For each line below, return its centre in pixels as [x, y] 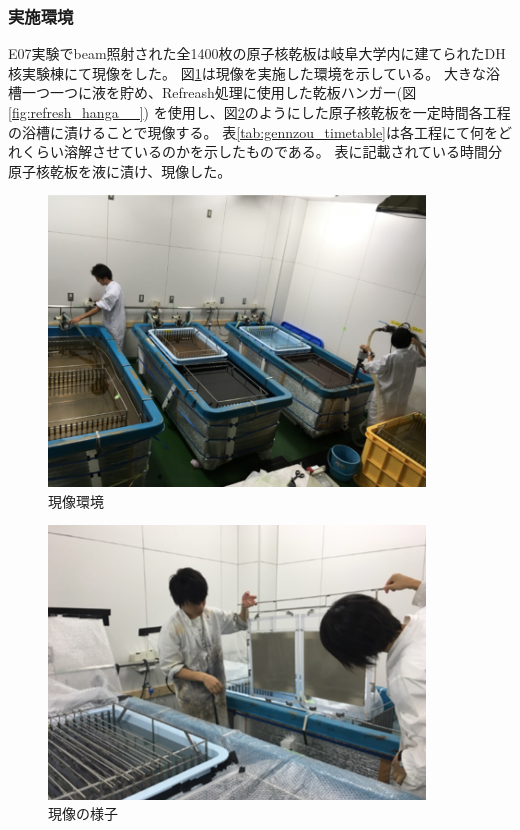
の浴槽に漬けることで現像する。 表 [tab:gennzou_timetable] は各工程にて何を [253, 131]
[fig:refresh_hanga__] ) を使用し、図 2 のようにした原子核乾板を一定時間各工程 [259, 112]
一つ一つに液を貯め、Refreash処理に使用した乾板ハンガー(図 [219, 92]
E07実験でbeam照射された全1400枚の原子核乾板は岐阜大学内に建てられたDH [257, 53]
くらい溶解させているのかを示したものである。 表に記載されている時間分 [262, 151]
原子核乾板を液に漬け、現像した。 [120, 170]
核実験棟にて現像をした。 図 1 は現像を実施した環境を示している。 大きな [247, 72]
